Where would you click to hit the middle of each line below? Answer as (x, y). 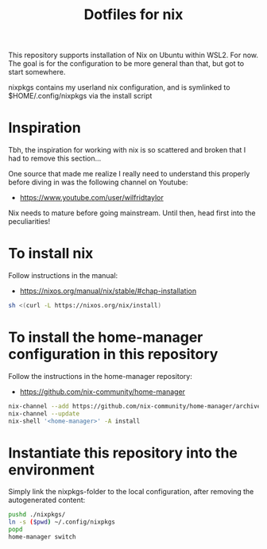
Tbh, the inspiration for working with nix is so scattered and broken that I (127, 150)
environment (52, 470)
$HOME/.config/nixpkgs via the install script (80, 96)
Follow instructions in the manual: (63, 276)
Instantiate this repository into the (123, 452)
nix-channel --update (44, 414)
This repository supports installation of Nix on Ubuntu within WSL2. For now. (133, 55)
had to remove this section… (55, 159)
